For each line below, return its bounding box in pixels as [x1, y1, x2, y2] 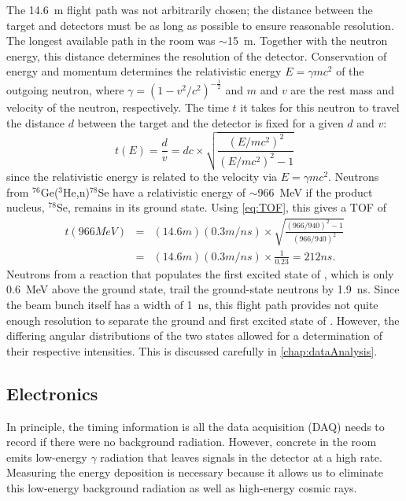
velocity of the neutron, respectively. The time [6, 99, 229, 116]
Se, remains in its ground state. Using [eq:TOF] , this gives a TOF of [56, 199, 386, 216]
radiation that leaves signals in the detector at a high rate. [100, 448, 382, 465]
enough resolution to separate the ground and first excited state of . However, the [6, 311, 400, 328]
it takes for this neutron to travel [240, 99, 400, 116]
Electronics [6, 381, 98, 405]
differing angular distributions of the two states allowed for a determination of [6, 327, 383, 344]
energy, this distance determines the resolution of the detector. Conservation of [6, 47, 387, 64]
